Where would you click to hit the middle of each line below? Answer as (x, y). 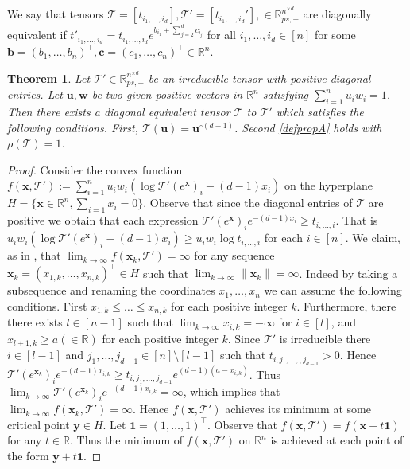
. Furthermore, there (346, 305)
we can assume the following (333, 290)
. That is (357, 220)
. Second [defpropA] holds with (308, 127)
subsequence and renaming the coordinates (111, 290)
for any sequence (234, 255)
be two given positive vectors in (167, 94)
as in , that (34, 255)
